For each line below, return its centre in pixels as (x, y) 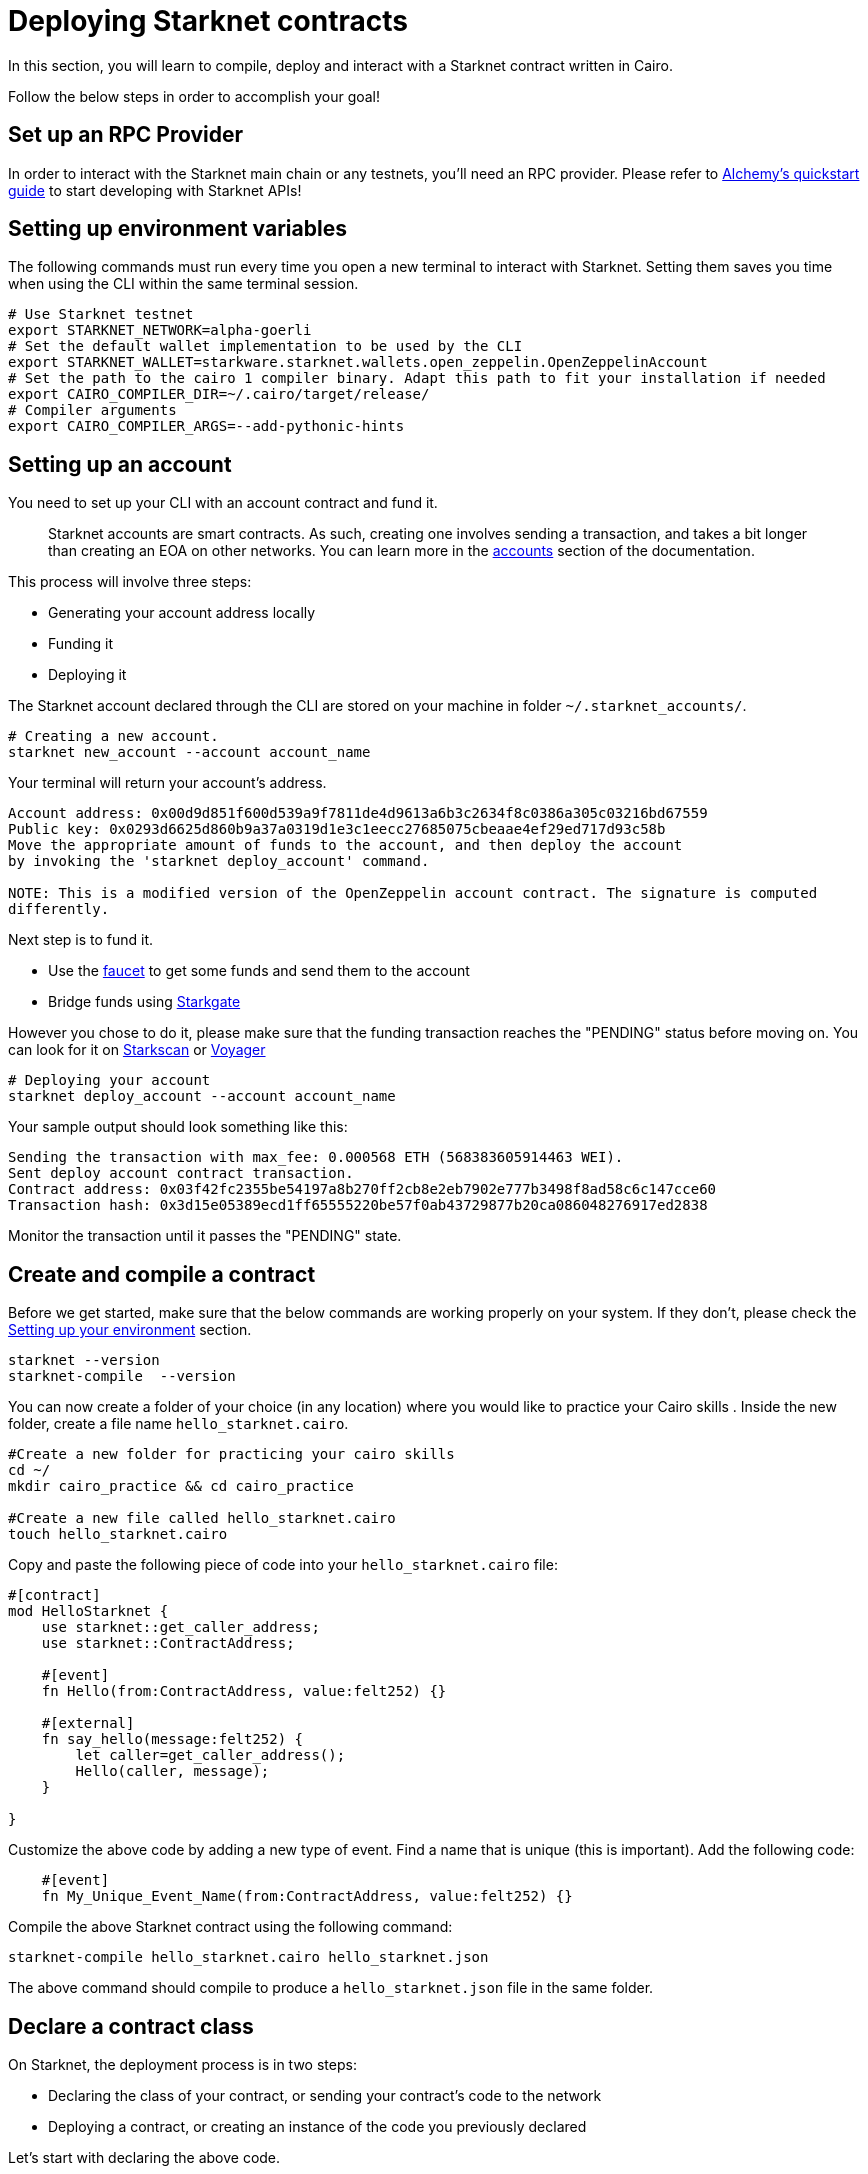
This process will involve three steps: (130, 582)
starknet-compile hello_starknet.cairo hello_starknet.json (248, 1957)
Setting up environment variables (177, 229)
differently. (59, 909)
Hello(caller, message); (172, 1771)
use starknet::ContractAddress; (168, 1643)
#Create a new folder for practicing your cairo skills (231, 1454)
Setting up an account (120, 464)
